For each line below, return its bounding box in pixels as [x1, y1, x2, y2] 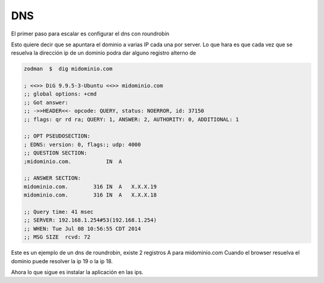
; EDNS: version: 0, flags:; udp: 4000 [23, 141, 141, 148]
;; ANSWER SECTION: [23, 175, 81, 181]
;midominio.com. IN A [23, 158, 122, 165]
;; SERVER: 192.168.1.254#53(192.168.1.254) [23, 217, 157, 224]
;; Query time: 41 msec [23, 208, 94, 215]
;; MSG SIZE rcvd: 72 [23, 234, 91, 240]
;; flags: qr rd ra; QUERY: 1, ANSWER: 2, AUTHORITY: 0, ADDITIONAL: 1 [23, 116, 239, 123]
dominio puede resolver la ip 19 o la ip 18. [11, 257, 113, 264]
